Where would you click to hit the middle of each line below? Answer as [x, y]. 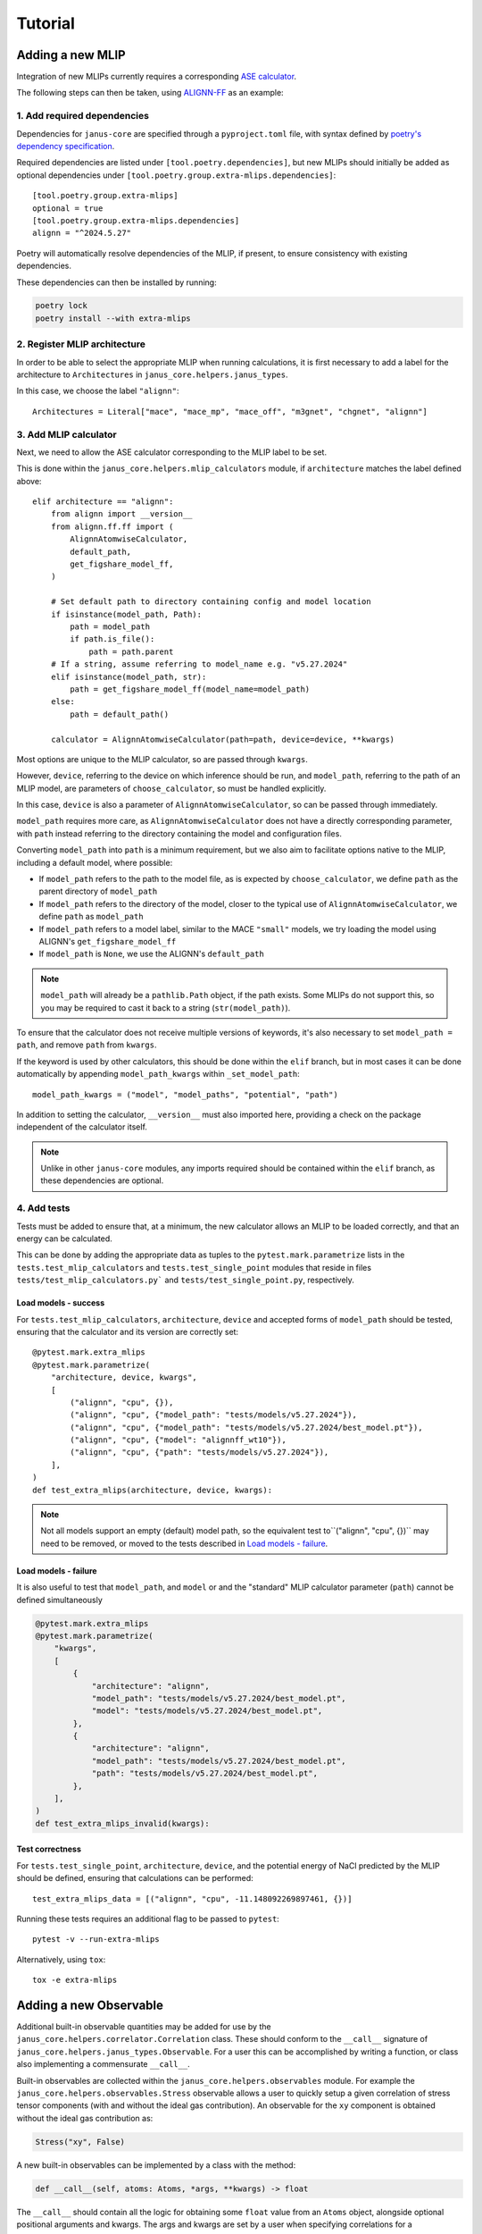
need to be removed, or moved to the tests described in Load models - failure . [184, 1543]
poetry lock [62, 306]
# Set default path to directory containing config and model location [211, 602]
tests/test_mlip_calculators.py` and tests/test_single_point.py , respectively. [185, 1280]
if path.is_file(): [112, 639]
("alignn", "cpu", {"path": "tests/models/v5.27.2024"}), [199, 1453]
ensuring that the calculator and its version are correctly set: [128, 1331]
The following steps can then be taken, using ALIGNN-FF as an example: [150, 93]
